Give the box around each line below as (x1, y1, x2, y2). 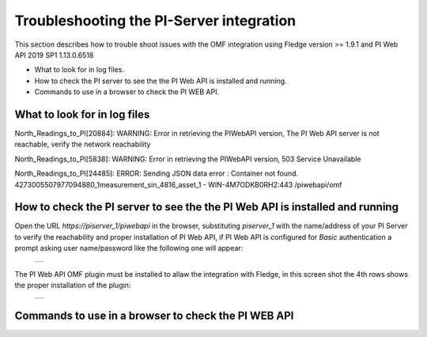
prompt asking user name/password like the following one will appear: (14, 244, 244, 253)
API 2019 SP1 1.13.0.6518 (14, 50, 94, 59)
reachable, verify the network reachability (14, 139, 151, 150)
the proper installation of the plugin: (14, 281, 131, 290)
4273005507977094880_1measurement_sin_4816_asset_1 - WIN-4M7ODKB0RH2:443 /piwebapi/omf (14, 180, 342, 189)
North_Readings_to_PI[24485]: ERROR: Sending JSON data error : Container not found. (14, 168, 299, 178)
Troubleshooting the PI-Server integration (14, 12, 297, 29)
